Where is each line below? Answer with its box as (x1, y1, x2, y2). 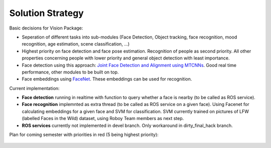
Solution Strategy (9, 7, 84, 18)
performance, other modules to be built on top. (22, 69, 119, 75)
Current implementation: (9, 85, 60, 91)
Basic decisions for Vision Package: (9, 25, 83, 31)
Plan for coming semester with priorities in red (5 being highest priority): (9, 131, 159, 137)
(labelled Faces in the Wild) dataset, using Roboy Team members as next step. (22, 115, 184, 121)
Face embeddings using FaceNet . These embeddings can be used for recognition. (22, 76, 192, 82)
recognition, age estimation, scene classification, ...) (22, 41, 130, 47)
